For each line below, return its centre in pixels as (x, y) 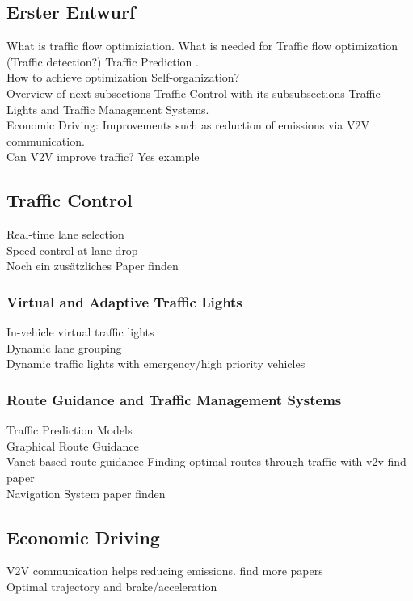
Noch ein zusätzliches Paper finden (93, 266)
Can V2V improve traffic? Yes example (103, 157)
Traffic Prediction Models (70, 430)
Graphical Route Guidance (73, 445)
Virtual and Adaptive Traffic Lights (124, 301)
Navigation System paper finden (86, 493)
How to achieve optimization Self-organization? (123, 77)
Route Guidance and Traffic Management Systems (174, 399)
